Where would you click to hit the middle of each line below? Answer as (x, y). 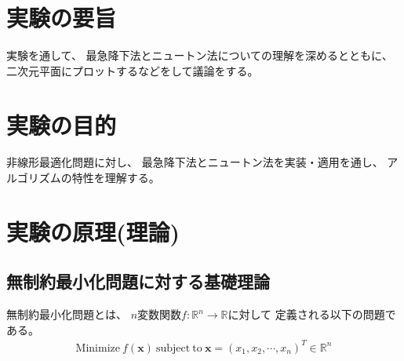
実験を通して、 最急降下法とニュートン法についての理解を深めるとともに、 (200, 55)
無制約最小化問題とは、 (67, 314)
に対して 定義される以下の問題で (312, 314)
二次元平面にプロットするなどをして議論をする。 (133, 70)
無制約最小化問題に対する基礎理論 (138, 281)
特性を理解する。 (116, 178)
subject (173, 348)
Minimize (98, 348)
